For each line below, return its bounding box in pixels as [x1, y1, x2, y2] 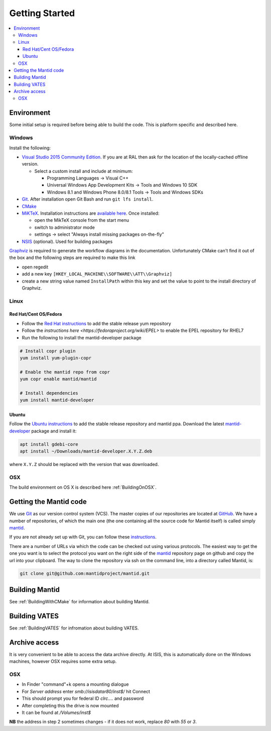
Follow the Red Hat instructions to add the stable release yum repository [22, 320, 172, 326]
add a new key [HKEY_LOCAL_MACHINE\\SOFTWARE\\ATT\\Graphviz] [22, 271, 173, 277]
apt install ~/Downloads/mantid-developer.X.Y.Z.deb [20, 448, 153, 454]
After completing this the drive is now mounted [22, 702, 119, 708]
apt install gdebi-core [20, 441, 79, 447]
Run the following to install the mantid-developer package [22, 334, 142, 340]
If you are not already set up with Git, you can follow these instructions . [9, 534, 157, 540]
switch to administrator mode [34, 224, 95, 230]
